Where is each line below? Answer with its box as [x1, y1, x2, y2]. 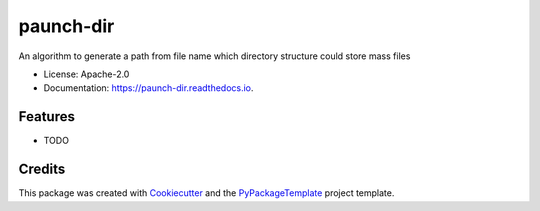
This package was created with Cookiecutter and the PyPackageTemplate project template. [18, 187, 395, 199]
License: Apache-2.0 [43, 68, 130, 80]
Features [18, 108, 75, 125]
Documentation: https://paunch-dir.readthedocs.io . [43, 82, 254, 94]
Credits [18, 161, 66, 178]
